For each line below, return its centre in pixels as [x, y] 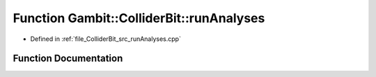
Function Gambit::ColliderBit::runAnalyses [139, 18]
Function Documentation [68, 59]
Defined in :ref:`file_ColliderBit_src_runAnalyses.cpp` [105, 39]
